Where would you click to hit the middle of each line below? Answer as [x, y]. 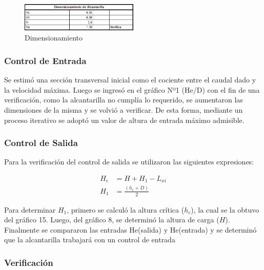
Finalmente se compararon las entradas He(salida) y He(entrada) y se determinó [130, 229]
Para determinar [30, 209]
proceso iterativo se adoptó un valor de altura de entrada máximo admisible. [124, 120]
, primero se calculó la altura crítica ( [126, 209]
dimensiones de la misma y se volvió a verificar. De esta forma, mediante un [124, 109]
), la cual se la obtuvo [225, 209]
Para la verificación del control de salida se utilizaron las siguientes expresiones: [129, 162]
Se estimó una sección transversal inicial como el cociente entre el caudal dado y [130, 80]
